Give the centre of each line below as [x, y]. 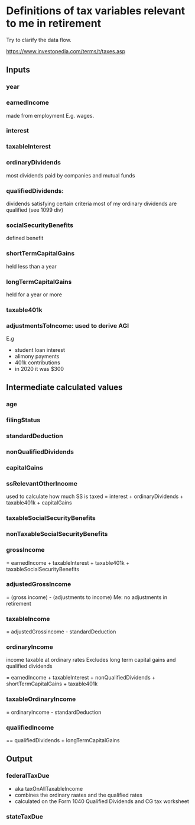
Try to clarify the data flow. [39, 40]
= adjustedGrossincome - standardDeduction [61, 632]
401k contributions [37, 363]
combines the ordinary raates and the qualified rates [79, 795]
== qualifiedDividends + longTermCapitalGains [63, 740]
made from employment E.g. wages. [50, 115]
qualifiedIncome [30, 727]
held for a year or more [34, 295]
